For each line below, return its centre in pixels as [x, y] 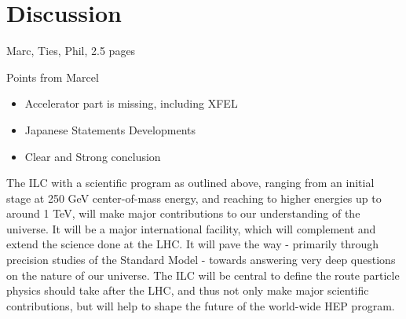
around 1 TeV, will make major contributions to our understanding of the [183, 213]
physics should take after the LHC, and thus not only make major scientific [188, 290]
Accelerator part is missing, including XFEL [131, 103]
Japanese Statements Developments [110, 129]
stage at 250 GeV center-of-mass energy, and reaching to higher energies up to [194, 198]
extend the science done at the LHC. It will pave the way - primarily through [193, 244]
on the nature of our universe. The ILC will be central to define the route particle [203, 275]
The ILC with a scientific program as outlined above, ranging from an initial [190, 183]
